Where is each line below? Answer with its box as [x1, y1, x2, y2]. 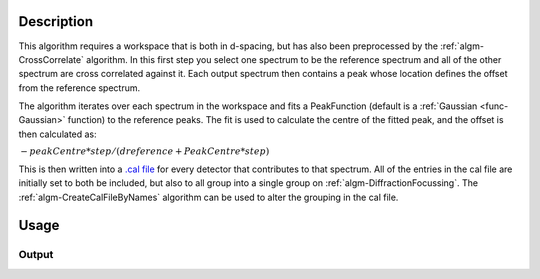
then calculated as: [18, 128, 97, 140]
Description [18, 13, 94, 30]
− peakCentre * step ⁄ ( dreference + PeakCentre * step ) [20, 146, 270, 157]
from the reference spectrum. [18, 81, 141, 94]
